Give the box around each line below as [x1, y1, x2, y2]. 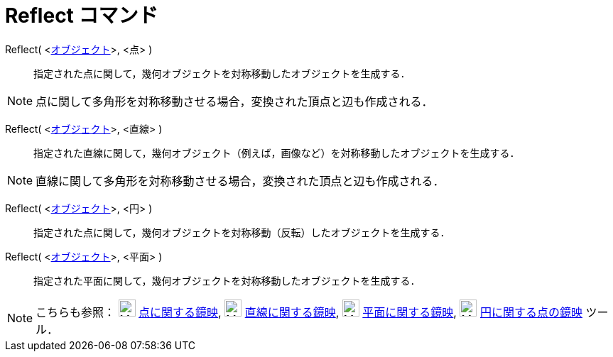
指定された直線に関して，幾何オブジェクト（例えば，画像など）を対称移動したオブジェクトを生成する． [33, 146, 520, 159]
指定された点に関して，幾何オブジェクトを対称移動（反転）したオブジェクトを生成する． [33, 226, 450, 238]
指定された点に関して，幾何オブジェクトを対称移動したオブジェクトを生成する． [33, 67, 411, 79]
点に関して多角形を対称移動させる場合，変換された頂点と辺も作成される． [36, 94, 433, 109]
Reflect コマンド [5, 4, 158, 28]
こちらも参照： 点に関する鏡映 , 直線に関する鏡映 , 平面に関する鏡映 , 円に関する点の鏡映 [36, 304, 582, 319]
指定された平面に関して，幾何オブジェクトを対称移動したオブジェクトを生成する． [33, 274, 421, 287]
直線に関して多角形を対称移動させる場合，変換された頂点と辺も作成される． [36, 173, 445, 188]
